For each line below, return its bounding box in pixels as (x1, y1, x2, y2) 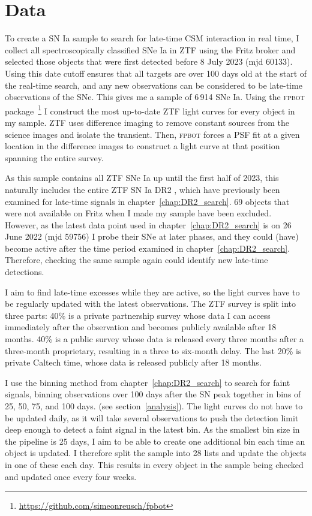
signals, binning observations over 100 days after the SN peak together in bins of (5, 388, 301, 400)
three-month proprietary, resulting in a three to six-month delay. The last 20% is (5, 344, 302, 357)
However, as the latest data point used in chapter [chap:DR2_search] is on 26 (5, 218, 292, 231)
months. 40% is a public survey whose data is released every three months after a (5, 333, 304, 345)
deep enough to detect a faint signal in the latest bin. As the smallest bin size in (5, 423, 300, 436)
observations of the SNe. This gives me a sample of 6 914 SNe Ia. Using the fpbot (5, 90, 305, 103)
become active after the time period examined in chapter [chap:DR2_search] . (5, 242, 290, 254)
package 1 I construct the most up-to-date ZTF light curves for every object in (5, 102, 295, 117)
